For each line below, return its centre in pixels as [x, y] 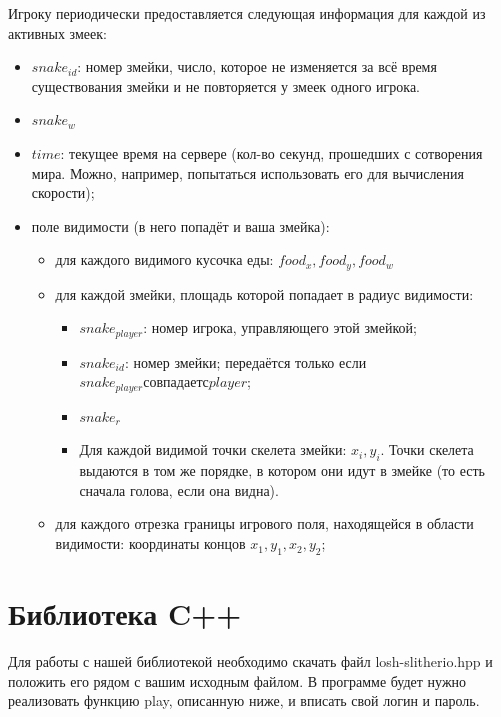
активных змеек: [57, 32]
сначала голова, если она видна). [179, 489]
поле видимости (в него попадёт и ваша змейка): [180, 225]
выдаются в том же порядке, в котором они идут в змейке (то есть [282, 470]
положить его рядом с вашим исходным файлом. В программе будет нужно [237, 680]
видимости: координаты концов [150, 543]
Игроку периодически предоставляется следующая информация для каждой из [247, 13]
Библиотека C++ [125, 613]
